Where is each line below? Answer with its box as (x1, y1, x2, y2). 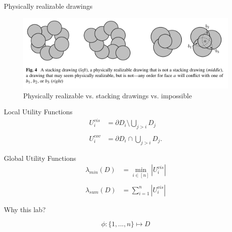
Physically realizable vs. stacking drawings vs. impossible (23, 90, 192, 100)
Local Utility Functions (4, 107, 73, 117)
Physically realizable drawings (4, 1, 93, 11)
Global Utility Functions (4, 153, 76, 163)
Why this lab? (4, 204, 46, 214)
